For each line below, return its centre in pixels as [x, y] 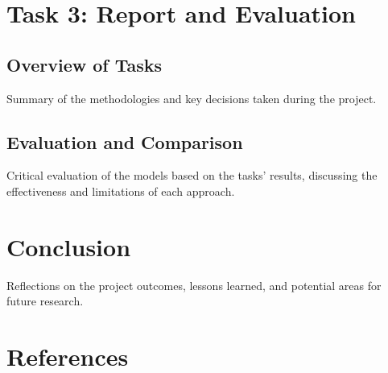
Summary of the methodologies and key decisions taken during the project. [192, 98]
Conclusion [69, 246]
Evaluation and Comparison [125, 141]
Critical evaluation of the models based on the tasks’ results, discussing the [192, 175]
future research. [45, 301]
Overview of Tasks [85, 64]
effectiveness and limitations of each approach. [121, 191]
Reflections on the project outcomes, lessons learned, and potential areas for [194, 285]
